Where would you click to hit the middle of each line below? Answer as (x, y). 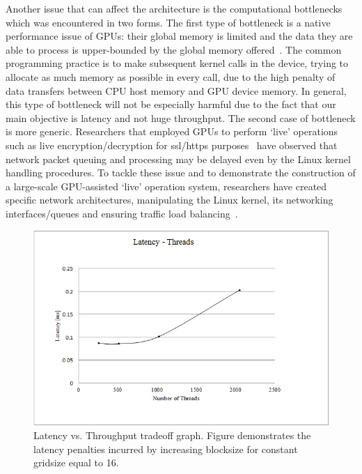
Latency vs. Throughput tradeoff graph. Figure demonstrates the (172, 435)
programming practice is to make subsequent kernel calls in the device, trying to (177, 63)
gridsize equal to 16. (76, 462)
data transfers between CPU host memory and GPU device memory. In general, (176, 90)
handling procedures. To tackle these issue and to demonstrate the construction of (181, 173)
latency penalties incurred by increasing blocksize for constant (166, 449)
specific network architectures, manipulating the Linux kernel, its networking (170, 200)
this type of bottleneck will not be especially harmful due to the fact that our (171, 104)
